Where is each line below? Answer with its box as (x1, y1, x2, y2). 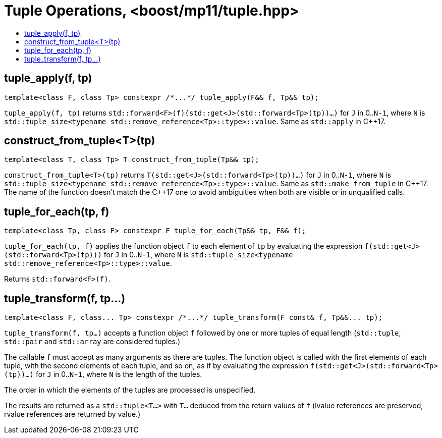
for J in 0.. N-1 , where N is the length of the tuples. (35, 370, 202, 379)
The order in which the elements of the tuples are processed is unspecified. (4, 386, 256, 395)
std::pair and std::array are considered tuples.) (4, 337, 181, 346)
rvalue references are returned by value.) (4, 410, 141, 419)
